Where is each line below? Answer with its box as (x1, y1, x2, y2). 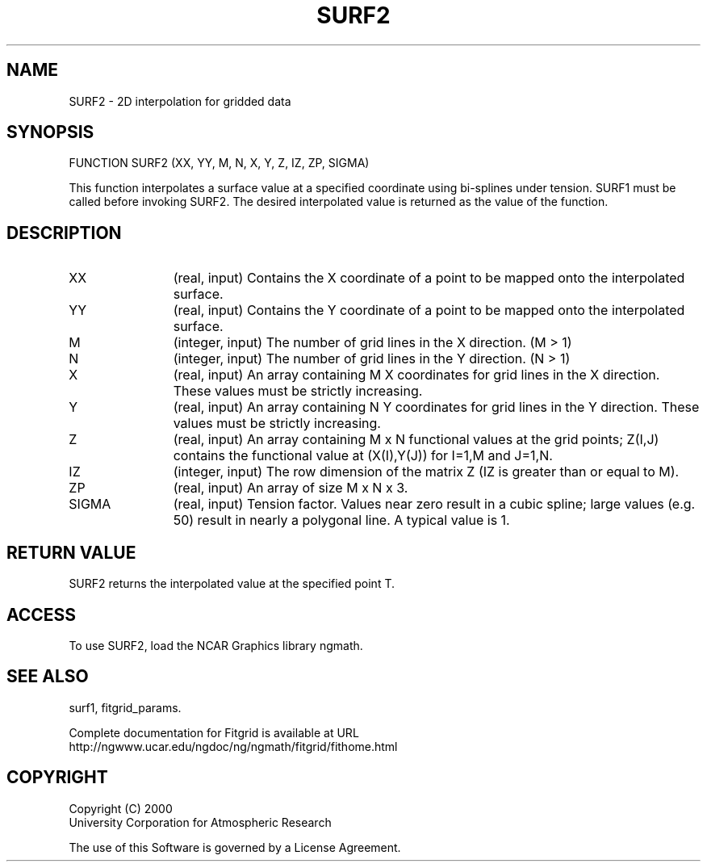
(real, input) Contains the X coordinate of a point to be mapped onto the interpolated (173, 270, 685, 287)
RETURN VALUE (6, 542, 136, 563)
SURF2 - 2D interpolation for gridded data (69, 94, 291, 108)
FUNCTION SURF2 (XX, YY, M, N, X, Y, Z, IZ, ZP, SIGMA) (69, 156, 370, 170)
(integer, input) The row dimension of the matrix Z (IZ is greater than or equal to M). (173, 463, 680, 480)
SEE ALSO (6, 666, 89, 687)
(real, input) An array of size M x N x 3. (173, 480, 408, 497)
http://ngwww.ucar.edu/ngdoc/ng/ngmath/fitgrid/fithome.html (69, 739, 398, 753)
